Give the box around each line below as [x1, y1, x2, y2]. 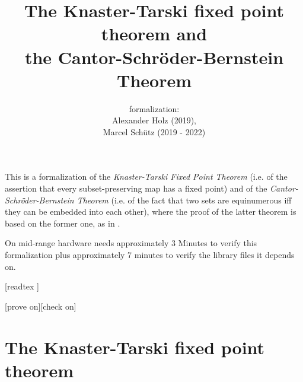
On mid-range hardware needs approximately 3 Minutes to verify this [5, 237, 257, 249]
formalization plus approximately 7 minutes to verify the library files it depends [5, 249, 295, 261]
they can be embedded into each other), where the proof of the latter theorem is [5, 205, 296, 218]
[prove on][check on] [5, 300, 76, 312]
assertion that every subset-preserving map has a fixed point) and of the [5, 182, 267, 195]
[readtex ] [5, 280, 39, 292]
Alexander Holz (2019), [112, 114, 196, 126]
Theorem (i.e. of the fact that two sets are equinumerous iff [76, 193, 292, 206]
